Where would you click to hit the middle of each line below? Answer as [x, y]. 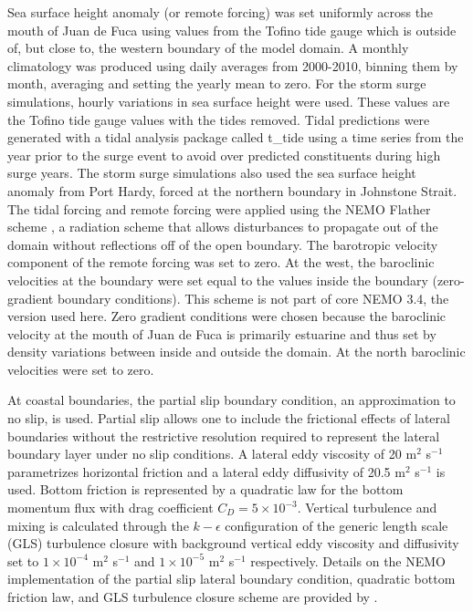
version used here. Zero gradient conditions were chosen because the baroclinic [227, 316]
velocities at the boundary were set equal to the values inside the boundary [218, 280]
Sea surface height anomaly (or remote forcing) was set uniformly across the [221, 12]
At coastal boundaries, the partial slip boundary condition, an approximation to [231, 400]
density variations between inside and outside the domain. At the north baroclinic [236, 352]
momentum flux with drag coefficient [110, 508]
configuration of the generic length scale [336, 525]
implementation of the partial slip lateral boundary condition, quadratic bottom [231, 579]
